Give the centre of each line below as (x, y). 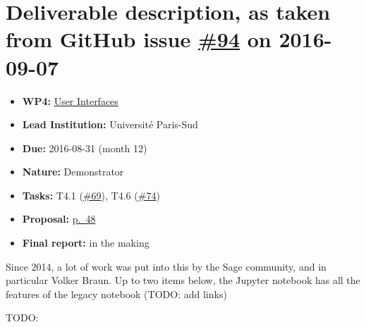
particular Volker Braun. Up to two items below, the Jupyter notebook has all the (183, 280)
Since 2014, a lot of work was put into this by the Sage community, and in (166, 266)
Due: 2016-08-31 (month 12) (85, 148)
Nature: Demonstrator (73, 172)
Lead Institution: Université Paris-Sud (110, 124)
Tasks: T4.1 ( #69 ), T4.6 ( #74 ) (91, 195)
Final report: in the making (86, 243)
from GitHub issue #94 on (139, 39)
